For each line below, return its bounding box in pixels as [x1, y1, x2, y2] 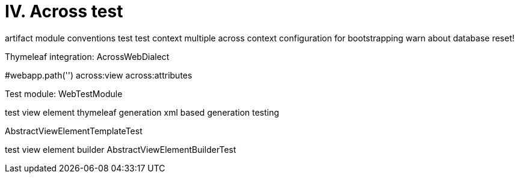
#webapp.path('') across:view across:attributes [5, 70, 192, 80]
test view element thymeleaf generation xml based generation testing [5, 107, 280, 117]
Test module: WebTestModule [5, 88, 123, 99]
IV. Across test [5, 1, 123, 22]
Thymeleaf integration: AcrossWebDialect [5, 51, 170, 62]
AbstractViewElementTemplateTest [5, 125, 143, 136]
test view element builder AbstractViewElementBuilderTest [5, 144, 236, 155]
